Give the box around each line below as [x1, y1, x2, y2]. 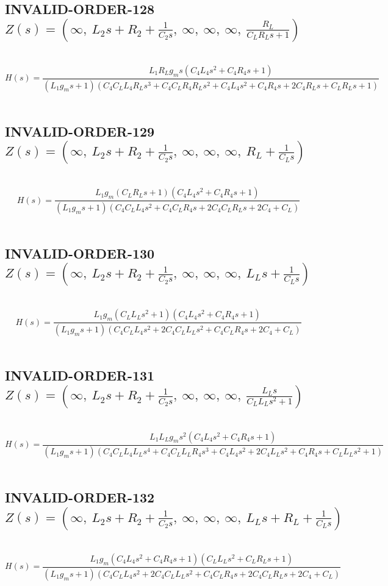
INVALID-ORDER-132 [5, 488, 155, 507]
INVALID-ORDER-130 [5, 243, 155, 262]
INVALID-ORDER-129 [5, 121, 155, 140]
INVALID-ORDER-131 [5, 366, 155, 385]
